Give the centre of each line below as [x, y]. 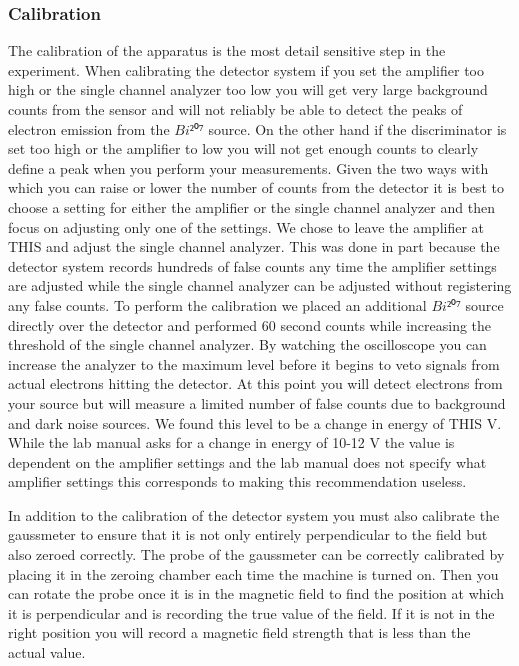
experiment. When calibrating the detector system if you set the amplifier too [246, 69]
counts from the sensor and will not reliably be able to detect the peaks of [235, 109]
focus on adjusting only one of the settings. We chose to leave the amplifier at [246, 226]
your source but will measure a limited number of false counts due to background [257, 402]
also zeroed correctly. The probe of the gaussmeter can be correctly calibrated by [256, 554]
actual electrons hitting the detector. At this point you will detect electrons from [255, 383]
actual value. [47, 652]
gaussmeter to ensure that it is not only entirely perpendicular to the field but [248, 534]
